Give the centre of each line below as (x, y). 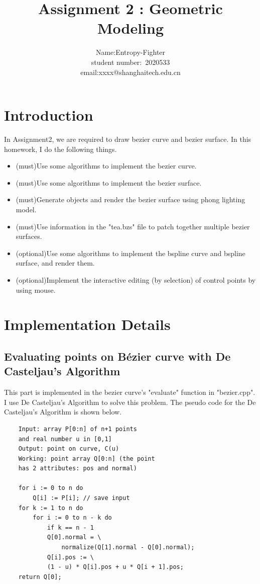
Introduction (49, 115)
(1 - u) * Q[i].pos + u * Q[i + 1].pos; (115, 567)
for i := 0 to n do (51, 488)
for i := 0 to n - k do (72, 518)
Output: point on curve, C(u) (69, 449)
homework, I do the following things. (60, 149)
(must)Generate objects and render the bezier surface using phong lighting (131, 199)
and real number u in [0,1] (65, 439)
